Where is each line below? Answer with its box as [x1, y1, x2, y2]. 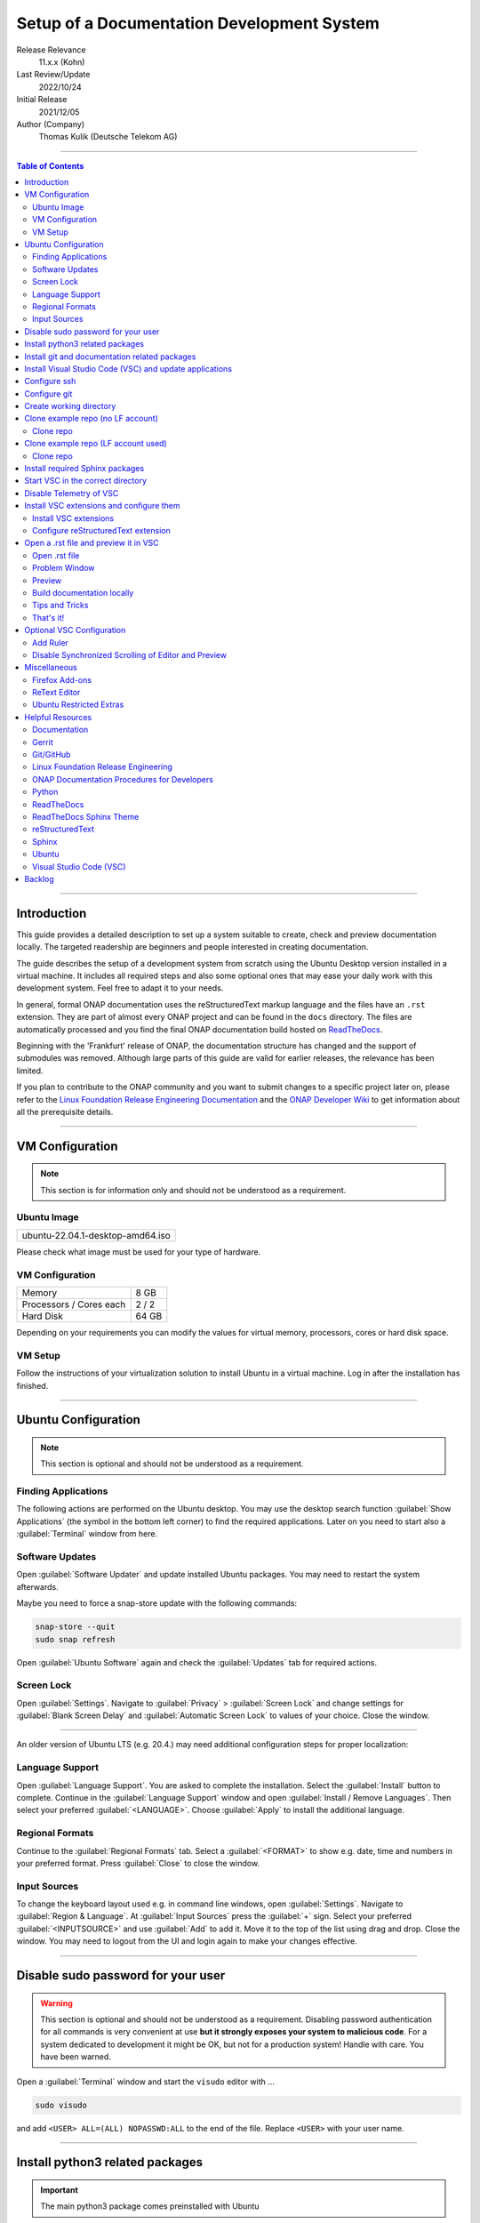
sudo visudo [35, 2099, 88, 2110]
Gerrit [32, 736, 53, 747]
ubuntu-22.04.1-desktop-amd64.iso [21, 1229, 171, 1241]
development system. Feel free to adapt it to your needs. [16, 983, 224, 993]
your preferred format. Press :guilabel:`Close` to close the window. [16, 1858, 260, 1868]
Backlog [24, 873, 55, 884]
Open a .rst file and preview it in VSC [24, 538, 159, 549]
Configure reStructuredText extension [32, 526, 171, 535]
